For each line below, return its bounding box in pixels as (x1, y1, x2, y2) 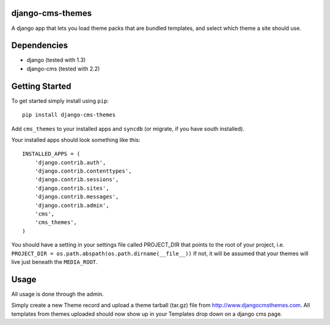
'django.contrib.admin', (34, 202, 109, 209)
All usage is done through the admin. (11, 290, 104, 297)
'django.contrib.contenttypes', (34, 168, 132, 174)
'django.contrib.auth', (34, 159, 106, 166)
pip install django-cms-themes (22, 111, 116, 119)
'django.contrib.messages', (34, 193, 119, 200)
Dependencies (11, 40, 68, 51)
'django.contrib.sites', (34, 184, 109, 192)
